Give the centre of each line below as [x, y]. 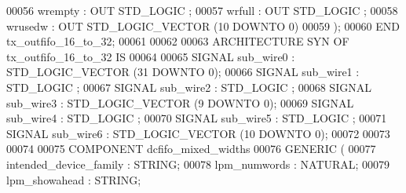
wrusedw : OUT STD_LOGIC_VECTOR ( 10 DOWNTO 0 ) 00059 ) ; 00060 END [203, 25]
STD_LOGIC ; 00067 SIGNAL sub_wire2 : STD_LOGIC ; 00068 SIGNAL [189, 87]
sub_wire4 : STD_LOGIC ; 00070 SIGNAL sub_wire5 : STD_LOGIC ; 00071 [197, 118]
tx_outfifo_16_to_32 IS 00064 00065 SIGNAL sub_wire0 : [151, 56]
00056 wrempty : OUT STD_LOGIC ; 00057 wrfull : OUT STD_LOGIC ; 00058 [202, 10]
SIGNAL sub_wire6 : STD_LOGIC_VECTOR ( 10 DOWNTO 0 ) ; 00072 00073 [198, 133]
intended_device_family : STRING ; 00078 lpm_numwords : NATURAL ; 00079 [198, 164]
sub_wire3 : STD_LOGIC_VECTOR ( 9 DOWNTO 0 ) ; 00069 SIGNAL [180, 102]
